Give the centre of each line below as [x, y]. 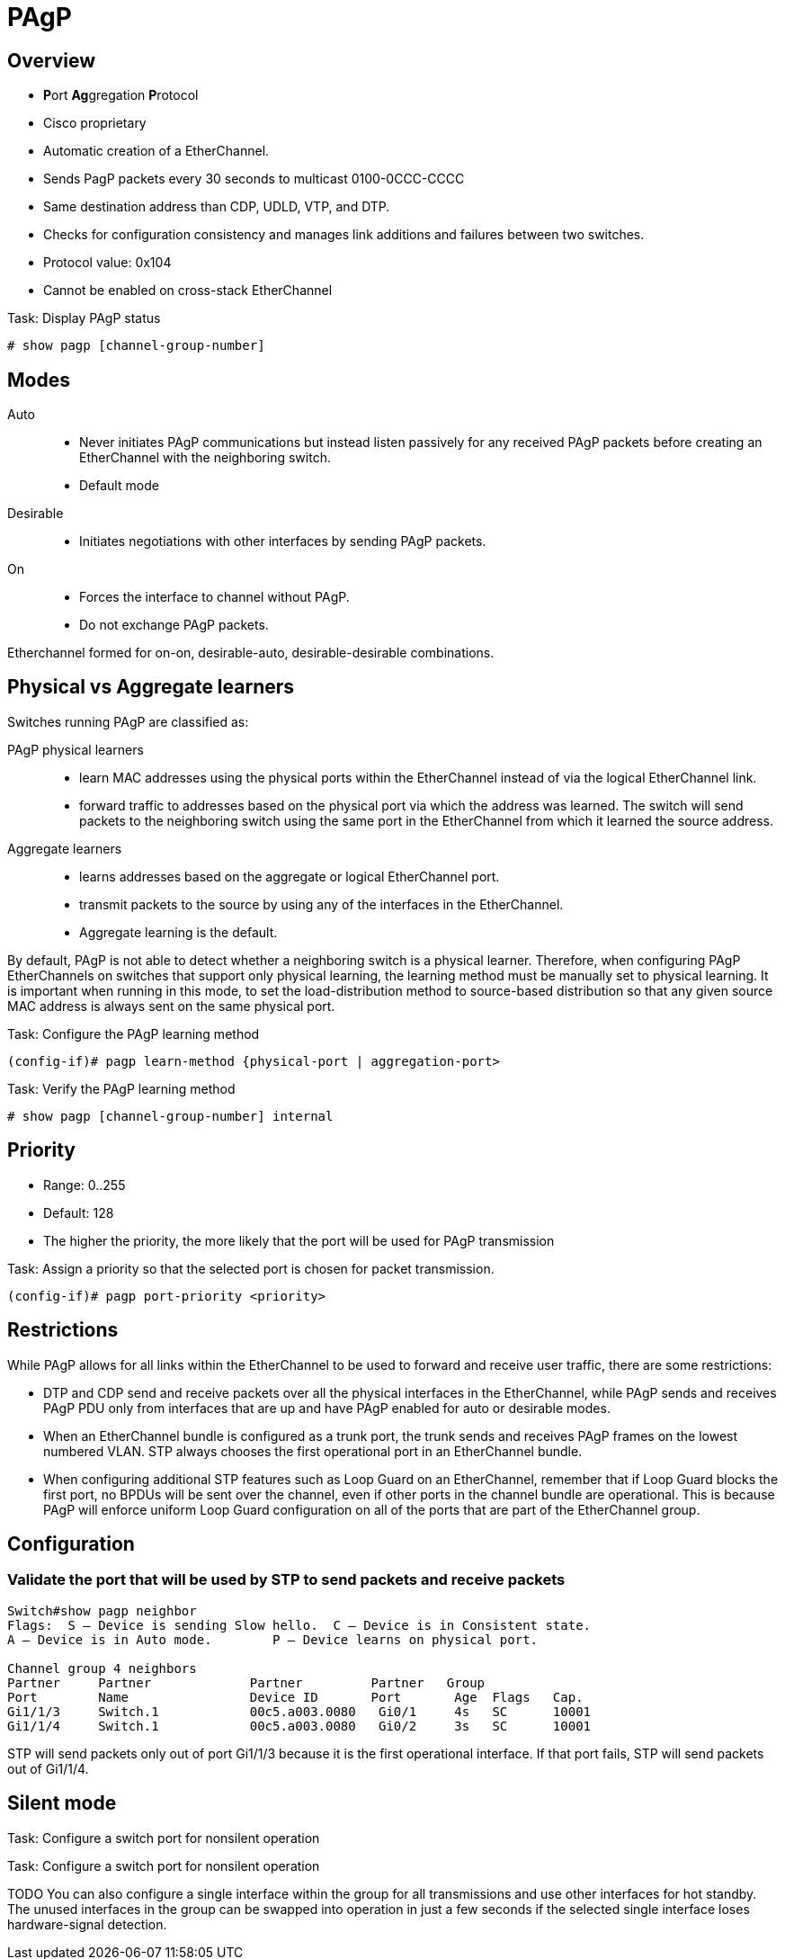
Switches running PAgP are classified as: [128, 721]
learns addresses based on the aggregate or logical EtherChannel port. [290, 876]
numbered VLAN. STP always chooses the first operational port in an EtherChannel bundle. [313, 1451]
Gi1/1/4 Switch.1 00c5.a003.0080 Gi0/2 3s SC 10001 [299, 1726]
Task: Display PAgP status [84, 318]
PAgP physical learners [76, 749]
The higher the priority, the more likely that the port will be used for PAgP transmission [299, 1240]
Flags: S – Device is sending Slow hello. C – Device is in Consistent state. [299, 1625]
